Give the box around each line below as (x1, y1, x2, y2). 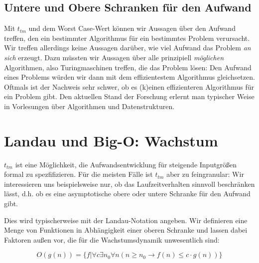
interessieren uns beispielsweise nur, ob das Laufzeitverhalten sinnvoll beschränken (4, 178, 255, 189)
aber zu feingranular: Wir (166, 169, 244, 179)
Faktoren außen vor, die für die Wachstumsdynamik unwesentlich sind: (4, 234, 220, 245)
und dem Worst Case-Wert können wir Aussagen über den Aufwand (28, 23, 236, 33)
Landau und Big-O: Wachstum (4, 130, 218, 150)
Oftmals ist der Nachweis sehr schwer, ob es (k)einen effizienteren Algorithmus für (4, 81, 254, 92)
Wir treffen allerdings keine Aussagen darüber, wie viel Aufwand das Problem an (4, 42, 251, 53)
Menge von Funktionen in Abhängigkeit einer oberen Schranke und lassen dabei (4, 225, 248, 235)
